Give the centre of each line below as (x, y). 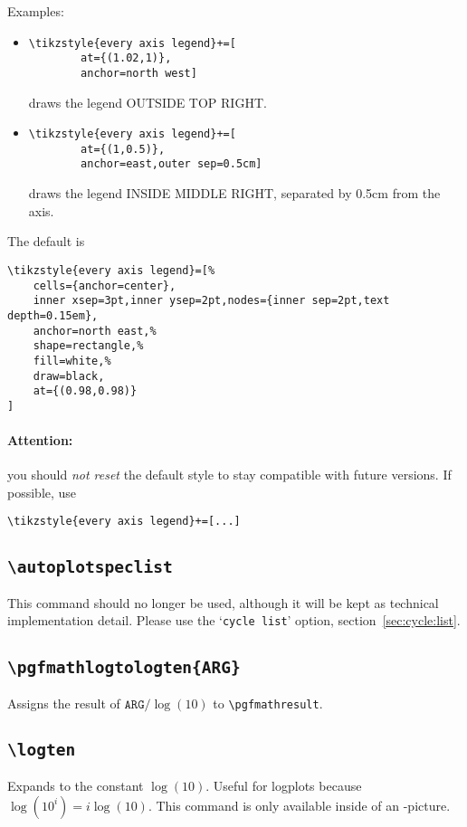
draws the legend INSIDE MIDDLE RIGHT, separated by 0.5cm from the (234, 193)
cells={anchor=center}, (105, 285)
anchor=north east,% (95, 331)
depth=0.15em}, (53, 315)
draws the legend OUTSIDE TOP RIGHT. (148, 102)
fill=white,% (72, 361)
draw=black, (69, 376)
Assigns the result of (64, 703)
